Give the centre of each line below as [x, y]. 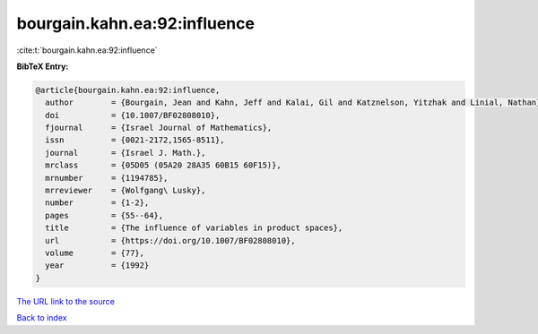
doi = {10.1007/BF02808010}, [133, 115]
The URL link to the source [66, 301]
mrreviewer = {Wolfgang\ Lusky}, [126, 191]
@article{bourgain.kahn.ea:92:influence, [128, 90]
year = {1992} [97, 265]
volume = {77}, [95, 253]
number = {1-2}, [97, 203]
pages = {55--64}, [104, 215]
